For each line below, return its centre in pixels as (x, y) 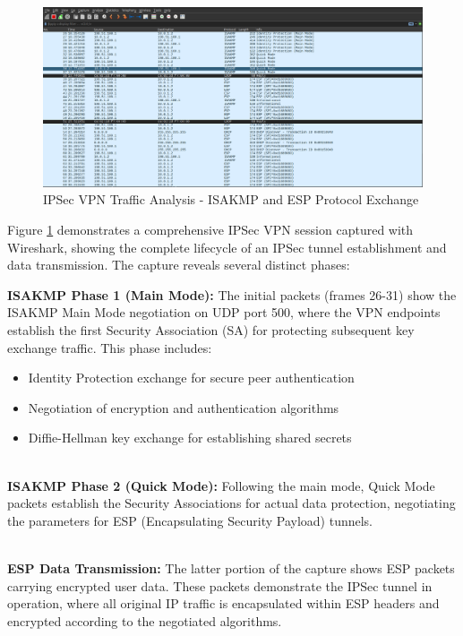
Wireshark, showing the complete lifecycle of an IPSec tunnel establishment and (227, 247)
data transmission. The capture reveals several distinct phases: (179, 265)
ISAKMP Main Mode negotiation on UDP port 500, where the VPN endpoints (224, 312)
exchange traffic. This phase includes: (110, 347)
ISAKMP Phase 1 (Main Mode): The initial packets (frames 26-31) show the (232, 294)
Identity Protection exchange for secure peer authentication (191, 378)
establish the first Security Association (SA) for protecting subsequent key (211, 329)
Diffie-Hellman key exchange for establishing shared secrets (190, 438)
